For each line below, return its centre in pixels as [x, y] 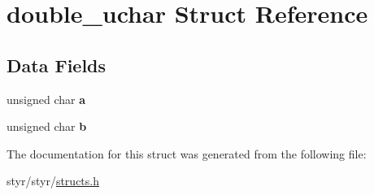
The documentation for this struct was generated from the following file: [187, 153]
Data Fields [57, 65]
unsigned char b [47, 126]
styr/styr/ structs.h [53, 181]
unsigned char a [46, 99]
